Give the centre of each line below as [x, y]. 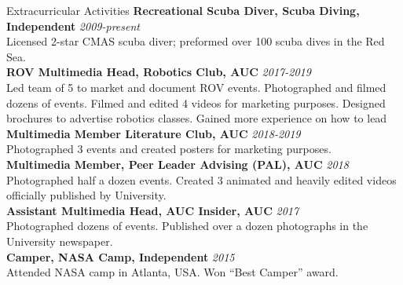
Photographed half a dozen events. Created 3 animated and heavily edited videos [201, 179]
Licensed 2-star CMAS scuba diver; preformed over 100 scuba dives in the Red [196, 41]
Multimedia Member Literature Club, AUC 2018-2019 [154, 133]
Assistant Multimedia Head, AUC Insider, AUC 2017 [153, 210]
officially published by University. [86, 195]
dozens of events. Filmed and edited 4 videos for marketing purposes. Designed [196, 102]
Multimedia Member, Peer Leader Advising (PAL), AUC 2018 [178, 164]
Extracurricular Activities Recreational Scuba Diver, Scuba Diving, [183, 10]
